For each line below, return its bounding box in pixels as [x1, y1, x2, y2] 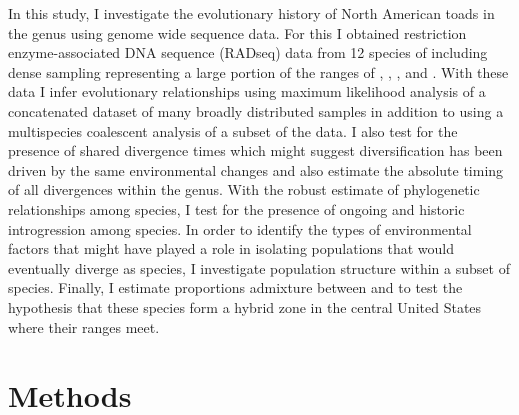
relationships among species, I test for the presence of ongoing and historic [8, 198, 465, 219]
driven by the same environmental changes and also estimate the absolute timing [8, 159, 504, 180]
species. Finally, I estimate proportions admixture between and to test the [8, 277, 463, 298]
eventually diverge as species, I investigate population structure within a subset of [8, 257, 510, 278]
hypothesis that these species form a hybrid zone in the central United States [8, 296, 482, 317]
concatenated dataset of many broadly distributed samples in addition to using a [8, 100, 504, 121]
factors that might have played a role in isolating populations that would [8, 238, 455, 259]
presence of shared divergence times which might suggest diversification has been [8, 140, 503, 161]
